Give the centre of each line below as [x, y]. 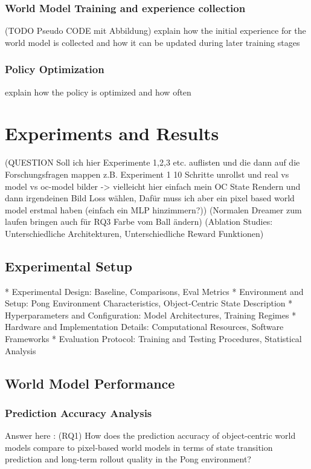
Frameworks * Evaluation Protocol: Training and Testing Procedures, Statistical [153, 339]
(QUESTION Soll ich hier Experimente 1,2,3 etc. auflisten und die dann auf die [152, 162]
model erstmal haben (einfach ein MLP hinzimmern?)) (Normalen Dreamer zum [153, 209]
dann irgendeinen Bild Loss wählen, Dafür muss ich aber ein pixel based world [150, 198]
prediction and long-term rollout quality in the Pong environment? [128, 459]
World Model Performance [90, 383]
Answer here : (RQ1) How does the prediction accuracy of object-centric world [150, 435]
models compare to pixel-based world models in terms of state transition [139, 447]
